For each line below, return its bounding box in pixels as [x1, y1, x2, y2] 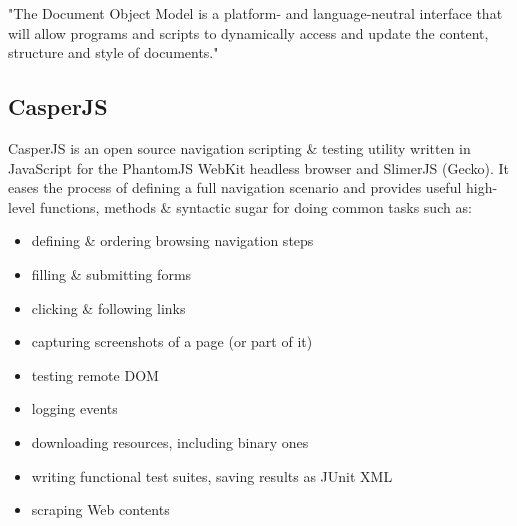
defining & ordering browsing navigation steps [31, 230, 314, 251]
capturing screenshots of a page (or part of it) [31, 331, 313, 352]
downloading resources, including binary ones [31, 431, 309, 452]
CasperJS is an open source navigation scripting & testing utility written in [8, 137, 471, 158]
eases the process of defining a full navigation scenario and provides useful [8, 177, 462, 198]
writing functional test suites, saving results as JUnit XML [31, 465, 393, 486]
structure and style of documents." [8, 42, 219, 63]
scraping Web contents [31, 499, 170, 520]
